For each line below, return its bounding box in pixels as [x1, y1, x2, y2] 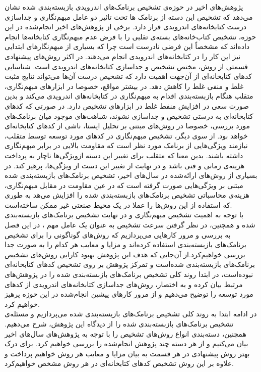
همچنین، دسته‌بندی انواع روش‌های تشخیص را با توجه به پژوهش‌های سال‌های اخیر [5, 328, 246, 339]
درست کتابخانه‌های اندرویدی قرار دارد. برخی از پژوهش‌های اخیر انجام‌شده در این [5, 21, 246, 32]
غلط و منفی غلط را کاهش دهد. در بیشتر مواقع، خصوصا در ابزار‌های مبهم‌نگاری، [5, 80, 244, 91]
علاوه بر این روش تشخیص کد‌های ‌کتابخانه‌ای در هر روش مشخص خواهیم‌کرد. [5, 358, 234, 368]
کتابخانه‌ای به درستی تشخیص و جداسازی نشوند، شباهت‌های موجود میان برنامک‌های [5, 110, 253, 121]
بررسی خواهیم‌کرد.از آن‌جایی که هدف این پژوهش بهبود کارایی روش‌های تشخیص [5, 249, 245, 259]
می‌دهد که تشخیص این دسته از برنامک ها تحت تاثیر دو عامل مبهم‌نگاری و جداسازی [5, 11, 253, 22]
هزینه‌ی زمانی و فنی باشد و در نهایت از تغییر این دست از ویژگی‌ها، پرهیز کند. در [5, 160, 245, 170]
